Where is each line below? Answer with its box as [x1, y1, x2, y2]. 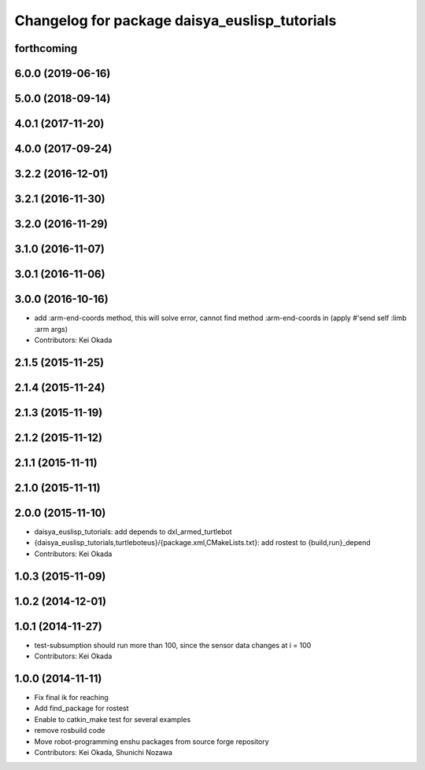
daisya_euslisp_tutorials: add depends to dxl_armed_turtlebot [34, 527, 232, 536]
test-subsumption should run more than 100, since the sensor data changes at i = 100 [34, 640, 312, 650]
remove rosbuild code [34, 726, 105, 735]
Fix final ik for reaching [34, 693, 109, 702]
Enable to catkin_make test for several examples [34, 714, 191, 724]
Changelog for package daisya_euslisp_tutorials [14, 12, 337, 29]
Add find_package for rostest [34, 704, 129, 713]
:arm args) [34, 324, 68, 333]
